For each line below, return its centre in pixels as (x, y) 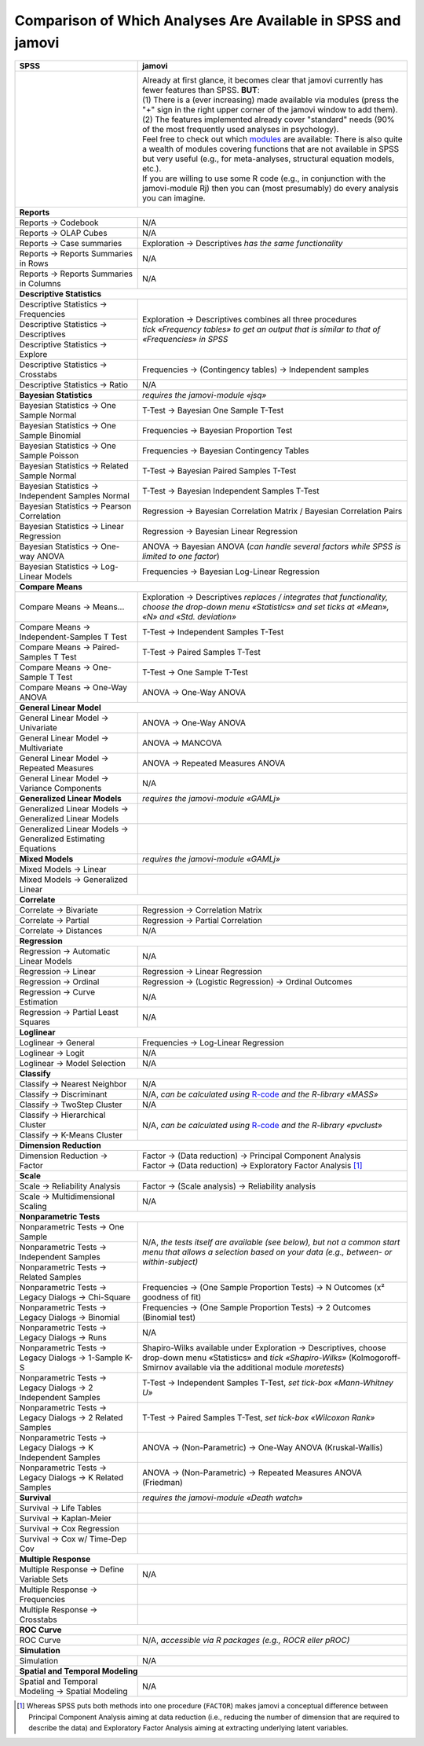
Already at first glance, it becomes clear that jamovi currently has (263, 80)
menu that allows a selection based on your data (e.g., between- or (267, 1252)
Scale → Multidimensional (67, 1196)
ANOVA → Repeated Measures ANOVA (214, 763)
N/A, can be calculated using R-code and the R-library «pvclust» (262, 1125)
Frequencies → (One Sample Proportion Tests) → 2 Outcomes (256, 1307)
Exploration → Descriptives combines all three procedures (249, 320)
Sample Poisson (49, 456)
